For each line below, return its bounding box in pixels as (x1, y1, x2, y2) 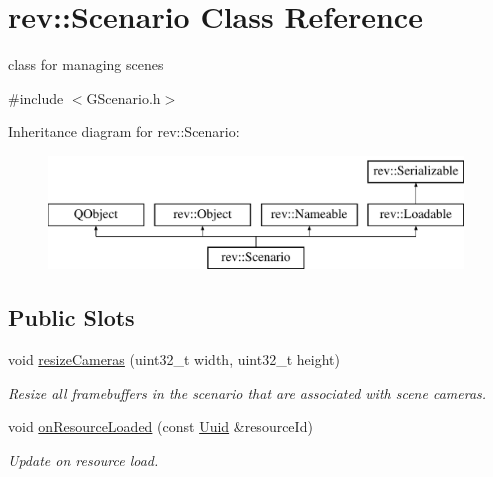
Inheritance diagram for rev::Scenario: (8, 121, 240, 142)
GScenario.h (86, 87, 161, 108)
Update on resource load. (8, 449, 159, 470)
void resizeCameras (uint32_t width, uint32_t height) (8, 349, 340, 370)
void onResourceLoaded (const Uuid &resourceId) (8, 416, 313, 437)
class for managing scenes (8, 54, 164, 75)
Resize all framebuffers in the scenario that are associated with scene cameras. (8, 382, 487, 403)
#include (8, 87, 64, 108)
